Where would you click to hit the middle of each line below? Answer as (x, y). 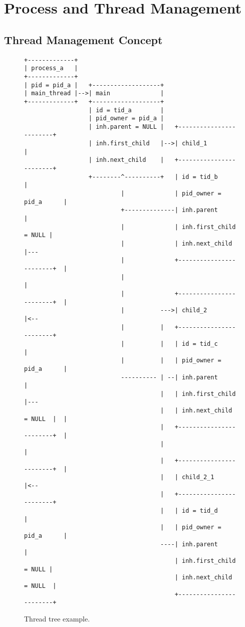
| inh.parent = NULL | (126, 127)
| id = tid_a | (126, 110)
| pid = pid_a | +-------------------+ (94, 85)
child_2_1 (198, 477)
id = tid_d (200, 511)
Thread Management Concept (83, 39)
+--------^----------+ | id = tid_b (153, 177)
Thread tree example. (57, 618)
